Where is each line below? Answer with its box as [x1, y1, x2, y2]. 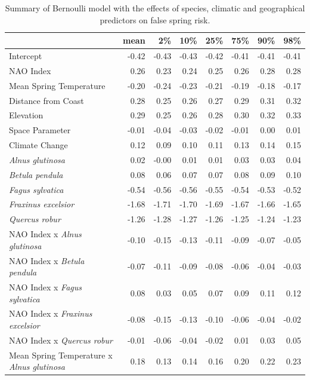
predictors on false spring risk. [100, 13, 210, 26]
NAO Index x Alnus [9, 228, 82, 240]
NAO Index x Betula [9, 254, 85, 266]
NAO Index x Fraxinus [9, 307, 92, 320]
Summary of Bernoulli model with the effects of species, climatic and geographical [5, 2, 305, 14]
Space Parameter [9, 124, 71, 136]
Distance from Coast [9, 94, 84, 106]
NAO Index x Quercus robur [9, 333, 113, 346]
